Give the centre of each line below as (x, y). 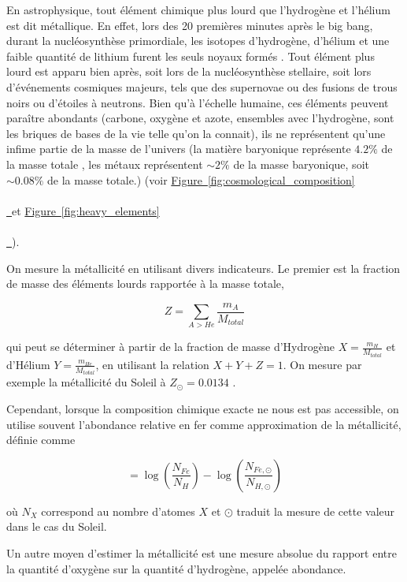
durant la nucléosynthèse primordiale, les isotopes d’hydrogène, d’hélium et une (198, 41)
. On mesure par (322, 364)
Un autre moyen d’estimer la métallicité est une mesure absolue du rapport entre (202, 552)
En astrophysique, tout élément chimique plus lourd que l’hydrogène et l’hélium (198, 9)
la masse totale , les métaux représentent (105, 164)
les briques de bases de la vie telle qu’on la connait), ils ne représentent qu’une (196, 133)
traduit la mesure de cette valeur (316, 511)
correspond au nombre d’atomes (118, 511)
